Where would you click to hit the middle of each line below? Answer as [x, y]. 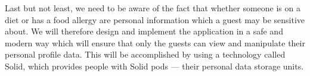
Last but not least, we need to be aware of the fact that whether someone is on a [153, 8]
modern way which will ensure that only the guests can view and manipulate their [155, 42]
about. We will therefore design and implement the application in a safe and [144, 31]
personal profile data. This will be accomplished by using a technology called [145, 54]
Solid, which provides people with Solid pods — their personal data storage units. [154, 66]
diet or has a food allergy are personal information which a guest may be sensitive [155, 19]
